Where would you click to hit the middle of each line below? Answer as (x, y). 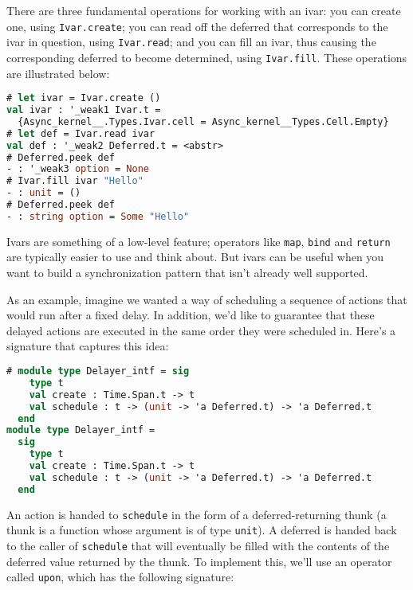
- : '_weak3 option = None (78, 169)
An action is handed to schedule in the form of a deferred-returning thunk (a (197, 514)
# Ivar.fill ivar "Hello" (75, 181)
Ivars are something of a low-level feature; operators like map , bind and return (199, 241)
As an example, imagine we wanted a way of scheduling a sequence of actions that (207, 299)
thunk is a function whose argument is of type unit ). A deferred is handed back (202, 530)
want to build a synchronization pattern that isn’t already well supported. (187, 273)
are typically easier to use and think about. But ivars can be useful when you (195, 257)
